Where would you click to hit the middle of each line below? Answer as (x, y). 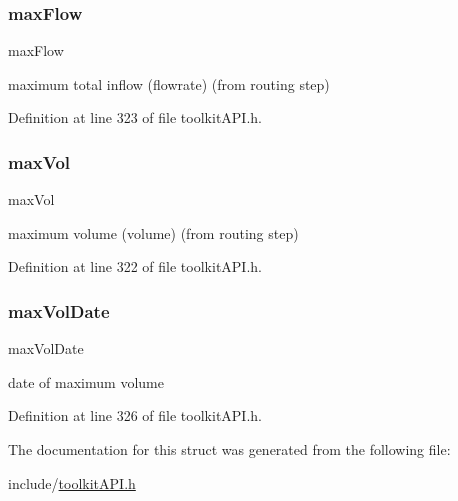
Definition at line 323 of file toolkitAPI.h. (135, 117)
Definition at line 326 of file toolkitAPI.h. (135, 415)
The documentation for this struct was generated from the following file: (229, 449)
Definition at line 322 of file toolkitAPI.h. (135, 266)
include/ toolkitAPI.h (72, 482)
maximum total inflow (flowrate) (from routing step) (169, 83)
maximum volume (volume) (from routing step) (153, 232)
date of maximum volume (86, 381)
